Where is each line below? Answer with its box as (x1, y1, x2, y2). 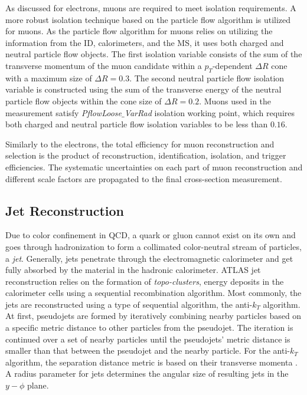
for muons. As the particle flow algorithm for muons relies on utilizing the (5, 25, 273, 37)
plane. (27, 379, 49, 391)
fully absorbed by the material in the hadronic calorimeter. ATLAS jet (5, 264, 261, 276)
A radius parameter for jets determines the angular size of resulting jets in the (5, 367, 289, 380)
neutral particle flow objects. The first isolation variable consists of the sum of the (5, 48, 302, 60)
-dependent (212, 59, 253, 71)
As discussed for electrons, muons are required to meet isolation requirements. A (5, 2, 296, 14)
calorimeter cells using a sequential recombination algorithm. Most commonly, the (5, 287, 302, 299)
